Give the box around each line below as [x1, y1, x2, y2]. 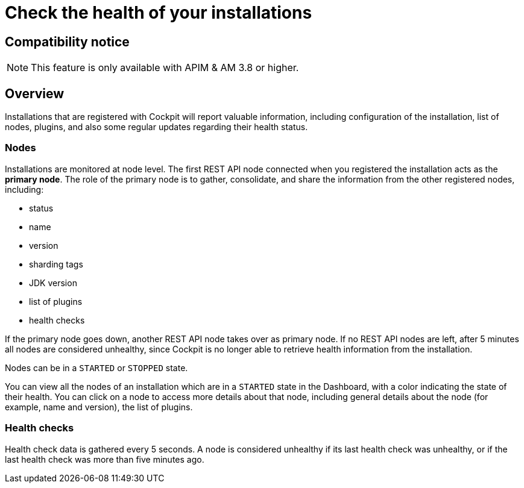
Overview [5, 86, 65, 101]
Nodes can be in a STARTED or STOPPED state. [5, 362, 188, 373]
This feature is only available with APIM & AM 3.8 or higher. [31, 61, 299, 74]
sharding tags [29, 258, 83, 269]
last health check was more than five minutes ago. [5, 454, 204, 465]
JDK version [29, 277, 77, 288]
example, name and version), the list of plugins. [5, 401, 193, 412]
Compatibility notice [5, 34, 130, 49]
